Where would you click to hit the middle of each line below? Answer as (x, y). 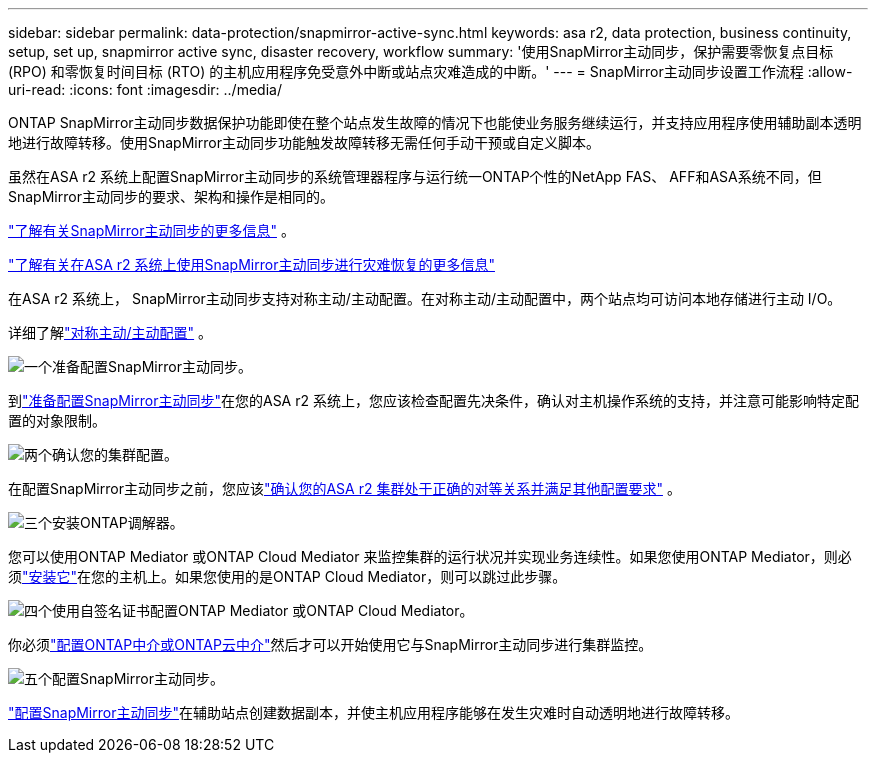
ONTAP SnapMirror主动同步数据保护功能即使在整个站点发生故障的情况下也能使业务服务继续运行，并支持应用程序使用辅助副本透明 (435, 122)
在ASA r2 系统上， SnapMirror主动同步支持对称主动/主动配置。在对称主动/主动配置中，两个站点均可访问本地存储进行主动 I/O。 (425, 298)
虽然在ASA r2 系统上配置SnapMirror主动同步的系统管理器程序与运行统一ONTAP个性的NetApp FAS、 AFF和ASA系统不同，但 (415, 176)
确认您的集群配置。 (115, 454)
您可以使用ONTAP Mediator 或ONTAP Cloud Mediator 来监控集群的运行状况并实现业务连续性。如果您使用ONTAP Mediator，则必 (430, 556)
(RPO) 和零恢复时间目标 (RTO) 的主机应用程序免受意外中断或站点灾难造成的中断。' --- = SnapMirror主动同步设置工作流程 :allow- (430, 71)
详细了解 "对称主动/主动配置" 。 (110, 332)
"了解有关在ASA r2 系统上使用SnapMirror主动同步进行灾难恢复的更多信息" (251, 264)
